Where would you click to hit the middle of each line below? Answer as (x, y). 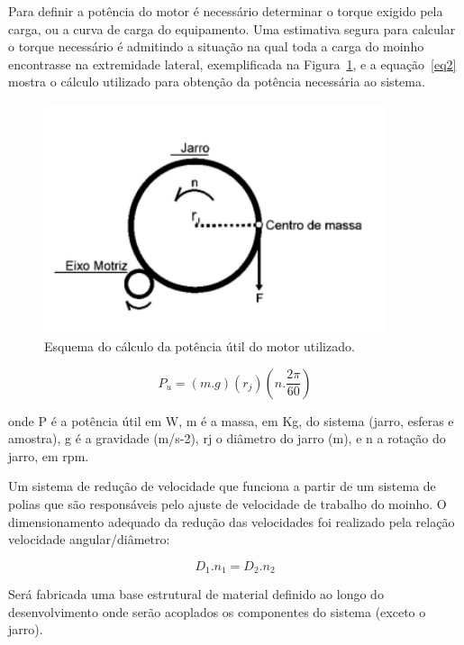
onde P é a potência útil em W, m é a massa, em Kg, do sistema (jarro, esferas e (231, 420)
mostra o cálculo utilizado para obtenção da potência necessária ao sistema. (217, 82)
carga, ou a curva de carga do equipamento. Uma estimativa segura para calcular (232, 28)
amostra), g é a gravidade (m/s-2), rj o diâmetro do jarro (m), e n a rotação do (227, 438)
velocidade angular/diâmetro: (89, 539)
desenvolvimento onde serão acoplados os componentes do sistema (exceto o (217, 611)
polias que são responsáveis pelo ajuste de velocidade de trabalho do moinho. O (227, 503)
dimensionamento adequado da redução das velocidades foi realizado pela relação (232, 521)
